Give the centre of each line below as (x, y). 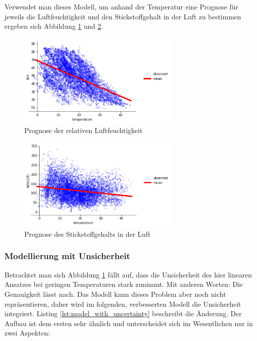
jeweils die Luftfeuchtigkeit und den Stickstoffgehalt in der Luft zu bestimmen (123, 16)
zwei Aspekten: (27, 333)
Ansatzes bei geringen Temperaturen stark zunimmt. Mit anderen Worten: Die (124, 284)
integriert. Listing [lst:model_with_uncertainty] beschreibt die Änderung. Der (123, 313)
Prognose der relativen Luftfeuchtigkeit (83, 130)
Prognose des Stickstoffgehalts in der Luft (88, 234)
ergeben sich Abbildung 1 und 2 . (54, 26)
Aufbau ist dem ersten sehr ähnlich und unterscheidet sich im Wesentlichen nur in (129, 323)
